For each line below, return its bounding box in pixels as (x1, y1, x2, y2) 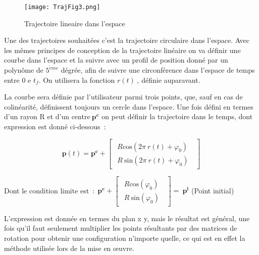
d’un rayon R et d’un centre (4, 111, 90, 122)
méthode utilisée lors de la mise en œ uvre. (4, 242, 134, 253)
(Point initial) (191, 185, 234, 195)
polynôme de (4, 65, 43, 75)
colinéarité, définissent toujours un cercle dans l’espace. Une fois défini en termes (4, 101, 253, 112)
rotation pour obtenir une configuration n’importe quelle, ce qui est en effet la (4, 233, 245, 243)
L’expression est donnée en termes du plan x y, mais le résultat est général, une (4, 213, 250, 223)
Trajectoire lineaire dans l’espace (24, 18, 125, 28)
